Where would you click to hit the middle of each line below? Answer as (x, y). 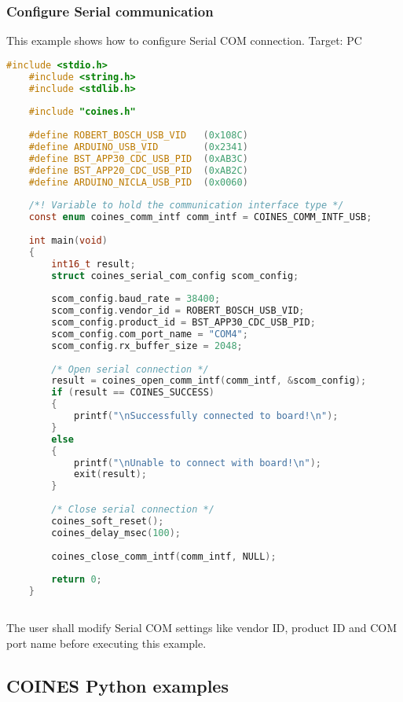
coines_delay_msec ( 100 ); (116, 533)
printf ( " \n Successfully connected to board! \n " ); (206, 416)
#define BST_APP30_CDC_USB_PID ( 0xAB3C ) (138, 158)
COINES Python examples (117, 685)
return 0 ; (77, 580)
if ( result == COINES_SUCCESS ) (133, 393)
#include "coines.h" (82, 112)
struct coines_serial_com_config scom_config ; (175, 276)
